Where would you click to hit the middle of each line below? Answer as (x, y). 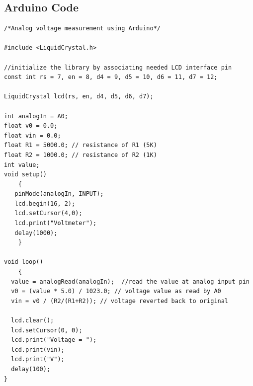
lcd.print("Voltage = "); (54, 340)
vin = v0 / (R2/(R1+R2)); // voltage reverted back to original (120, 301)
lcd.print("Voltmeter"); (56, 223)
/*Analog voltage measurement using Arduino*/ (82, 29)
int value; (22, 165)
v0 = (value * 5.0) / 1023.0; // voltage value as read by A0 (116, 291)
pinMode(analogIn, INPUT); (59, 194)
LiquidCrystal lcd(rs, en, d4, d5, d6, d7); (79, 97)
